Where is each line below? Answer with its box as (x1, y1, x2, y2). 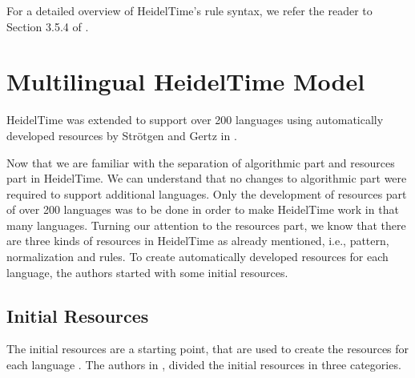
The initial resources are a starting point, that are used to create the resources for (6, 340, 409, 357)
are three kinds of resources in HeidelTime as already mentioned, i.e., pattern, (6, 232, 389, 249)
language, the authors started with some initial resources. (6, 263, 288, 280)
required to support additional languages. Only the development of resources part (6, 185, 407, 202)
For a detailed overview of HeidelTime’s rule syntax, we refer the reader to (6, 2, 373, 18)
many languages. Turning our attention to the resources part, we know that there (6, 216, 406, 233)
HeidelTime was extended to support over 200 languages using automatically (6, 111, 384, 128)
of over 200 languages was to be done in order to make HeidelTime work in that (6, 201, 399, 218)
